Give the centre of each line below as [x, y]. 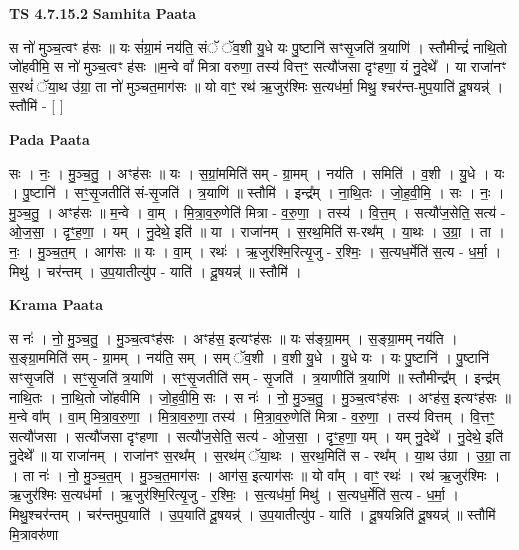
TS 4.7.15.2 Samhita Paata [103, 13]
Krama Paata [56, 304]
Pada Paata [49, 138]
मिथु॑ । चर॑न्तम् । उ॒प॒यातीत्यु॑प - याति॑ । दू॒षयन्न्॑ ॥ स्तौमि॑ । [155, 270]
